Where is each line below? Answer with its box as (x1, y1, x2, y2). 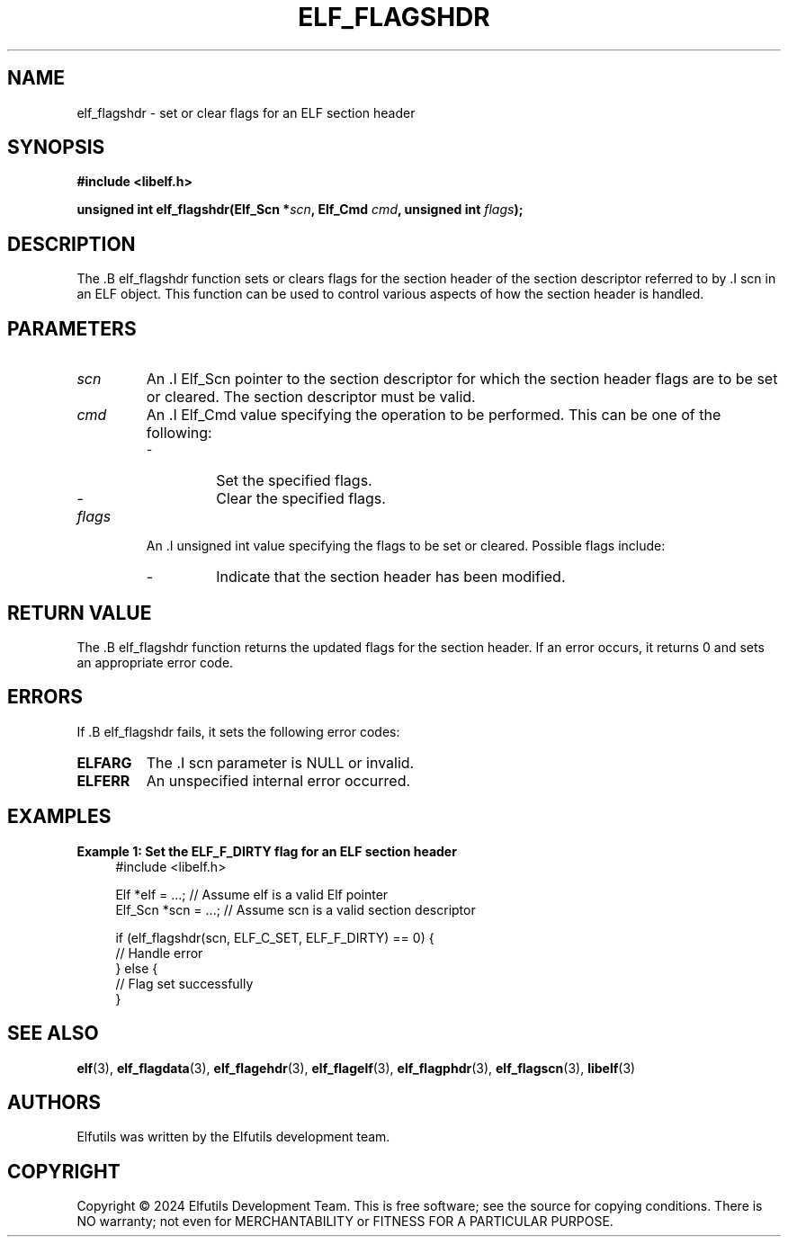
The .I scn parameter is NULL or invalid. (146, 753, 415, 772)
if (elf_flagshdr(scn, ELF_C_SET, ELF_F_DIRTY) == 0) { (115, 929, 434, 945)
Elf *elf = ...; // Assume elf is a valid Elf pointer (115, 886, 389, 902)
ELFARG (76, 753, 132, 772)
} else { (115, 960, 158, 976)
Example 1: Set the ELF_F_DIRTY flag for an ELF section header (76, 843, 457, 859)
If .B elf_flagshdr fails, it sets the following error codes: (76, 723, 400, 739)
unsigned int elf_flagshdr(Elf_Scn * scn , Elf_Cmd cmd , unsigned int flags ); (76, 201, 524, 218)
